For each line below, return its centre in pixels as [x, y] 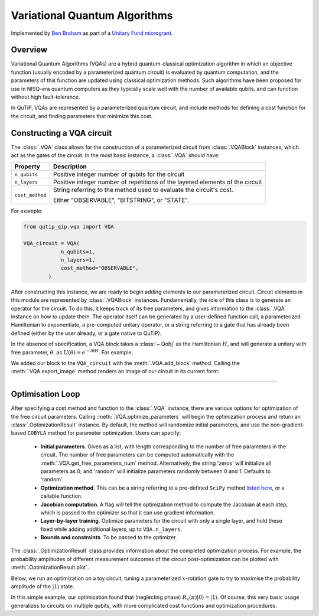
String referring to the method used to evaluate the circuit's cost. [143, 190]
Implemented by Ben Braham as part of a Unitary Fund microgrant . [92, 33]
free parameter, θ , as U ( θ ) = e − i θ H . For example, [72, 352]
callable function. [61, 496]
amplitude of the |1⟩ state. [43, 586]
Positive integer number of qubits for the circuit [119, 174]
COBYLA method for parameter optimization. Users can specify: [104, 433]
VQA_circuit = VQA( [51, 243]
